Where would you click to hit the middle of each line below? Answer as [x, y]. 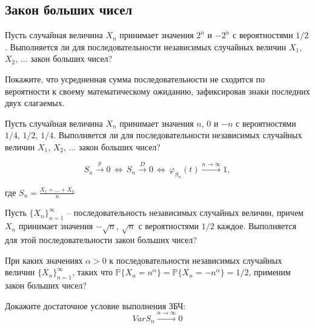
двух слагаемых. [35, 103]
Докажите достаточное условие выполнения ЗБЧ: [95, 305]
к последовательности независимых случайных [196, 260]
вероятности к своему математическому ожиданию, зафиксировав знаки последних [157, 91]
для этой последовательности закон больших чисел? [101, 239]
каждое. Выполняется [257, 226]
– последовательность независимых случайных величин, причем [185, 213]
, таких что [92, 272]
